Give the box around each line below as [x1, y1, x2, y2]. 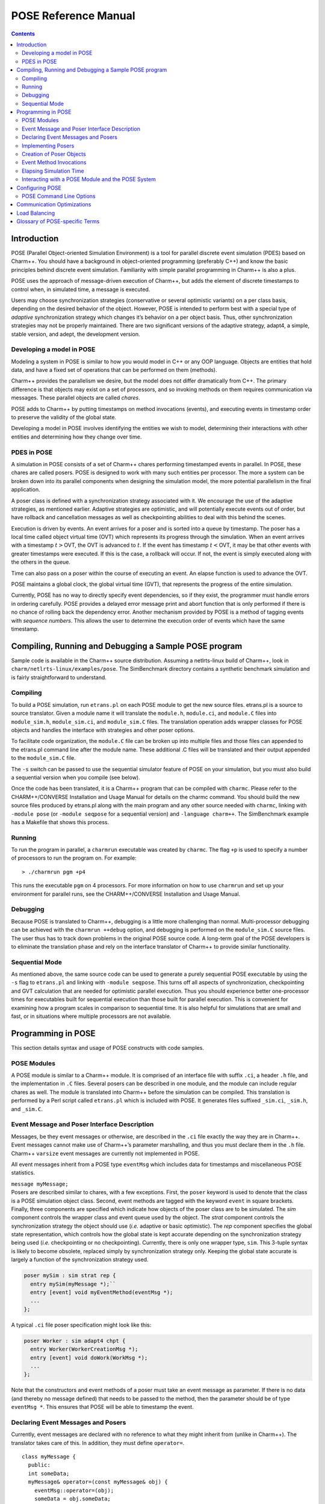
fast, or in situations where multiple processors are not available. [11, 1012, 172, 1020]
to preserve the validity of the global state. [11, 414, 117, 421]
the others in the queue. [11, 558, 71, 566]
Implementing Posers [22, 142, 75, 149]
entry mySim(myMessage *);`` [30, 1280, 117, 1287]
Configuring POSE [16, 184, 61, 191]
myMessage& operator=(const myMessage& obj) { [28, 1479, 168, 1485]
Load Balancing [16, 209, 55, 217]
